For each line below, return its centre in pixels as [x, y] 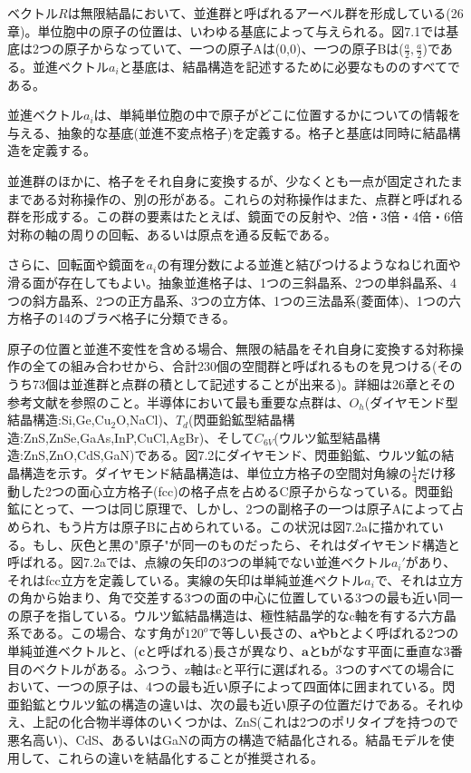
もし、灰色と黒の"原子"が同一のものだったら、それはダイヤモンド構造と [246, 544]
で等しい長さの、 [260, 633]
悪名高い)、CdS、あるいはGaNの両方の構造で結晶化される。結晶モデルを [225, 740]
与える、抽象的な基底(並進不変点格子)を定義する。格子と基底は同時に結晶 [228, 132]
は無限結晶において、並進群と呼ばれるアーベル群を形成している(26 [265, 13]
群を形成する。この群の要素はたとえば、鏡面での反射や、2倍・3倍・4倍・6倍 [235, 216]
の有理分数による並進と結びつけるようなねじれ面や [309, 264]
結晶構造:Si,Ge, [51, 420]
